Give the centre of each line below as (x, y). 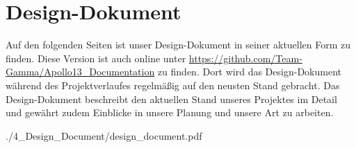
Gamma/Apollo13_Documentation (80, 72)
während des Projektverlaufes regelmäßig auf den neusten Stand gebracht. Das (173, 85)
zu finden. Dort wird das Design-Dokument (249, 72)
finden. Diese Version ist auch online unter (96, 58)
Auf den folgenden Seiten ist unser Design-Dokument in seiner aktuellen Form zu (178, 45)
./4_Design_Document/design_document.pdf (104, 135)
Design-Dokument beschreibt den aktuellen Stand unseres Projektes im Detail (171, 99)
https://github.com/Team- (245, 58)
